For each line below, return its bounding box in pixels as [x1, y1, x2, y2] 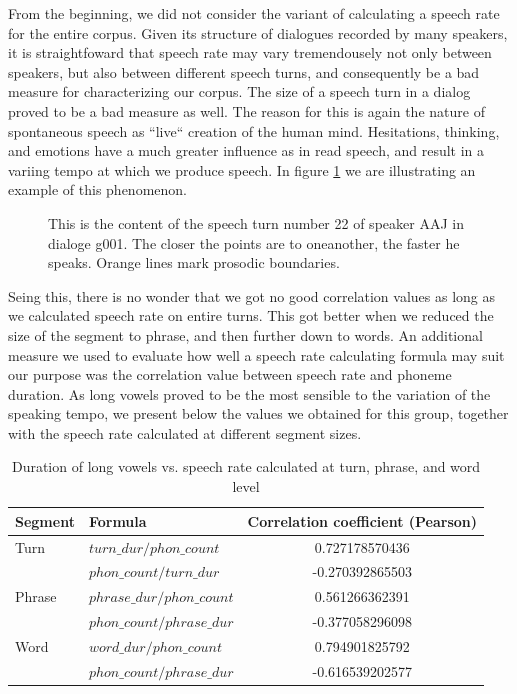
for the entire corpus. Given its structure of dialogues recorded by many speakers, [8, 22, 508, 43]
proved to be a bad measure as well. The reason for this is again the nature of [8, 100, 485, 121]
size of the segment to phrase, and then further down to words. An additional [8, 324, 483, 345]
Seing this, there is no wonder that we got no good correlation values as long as [8, 285, 496, 306]
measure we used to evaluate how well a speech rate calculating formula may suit [8, 344, 505, 365]
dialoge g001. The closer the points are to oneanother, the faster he [48, 232, 460, 253]
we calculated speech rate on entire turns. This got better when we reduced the [8, 305, 494, 326]
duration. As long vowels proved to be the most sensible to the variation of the [8, 383, 491, 404]
